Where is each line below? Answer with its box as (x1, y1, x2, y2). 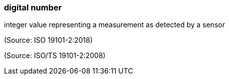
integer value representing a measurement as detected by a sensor (4, 20, 225, 29)
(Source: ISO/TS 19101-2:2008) (4, 51, 105, 60)
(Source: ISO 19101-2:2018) (4, 36, 93, 45)
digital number (4, 2, 62, 12)
